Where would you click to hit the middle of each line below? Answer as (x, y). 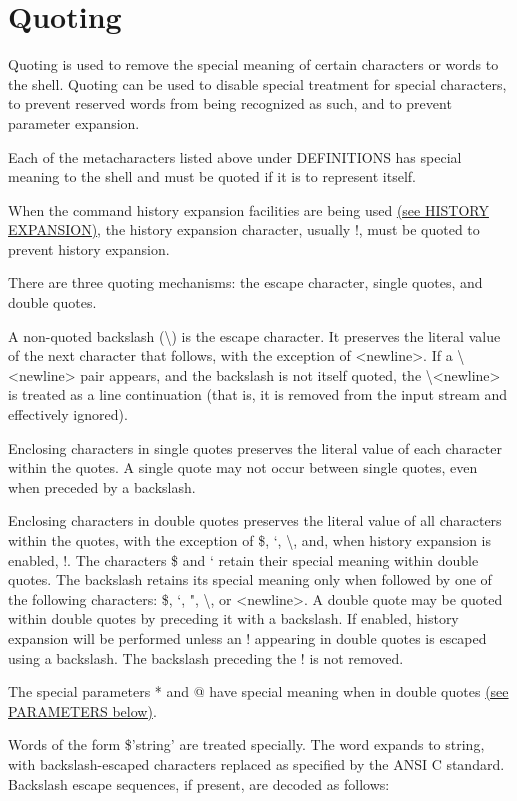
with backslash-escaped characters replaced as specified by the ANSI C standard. (256, 763)
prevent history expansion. (89, 248)
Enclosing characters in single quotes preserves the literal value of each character (255, 447)
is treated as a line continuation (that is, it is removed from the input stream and (258, 394)
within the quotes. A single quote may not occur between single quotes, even (243, 467)
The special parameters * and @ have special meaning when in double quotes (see (258, 691)
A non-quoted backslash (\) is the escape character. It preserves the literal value (254, 335)
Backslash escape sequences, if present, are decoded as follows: (199, 783)
